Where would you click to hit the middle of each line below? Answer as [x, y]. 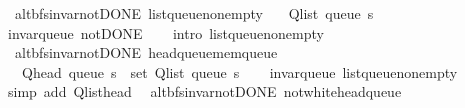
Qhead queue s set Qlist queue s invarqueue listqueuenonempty [239, 71]
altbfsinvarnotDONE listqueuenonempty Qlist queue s [194, 13]
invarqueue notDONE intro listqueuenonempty [165, 32]
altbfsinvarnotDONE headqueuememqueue [146, 52]
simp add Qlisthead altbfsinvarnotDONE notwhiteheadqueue [204, 91]
